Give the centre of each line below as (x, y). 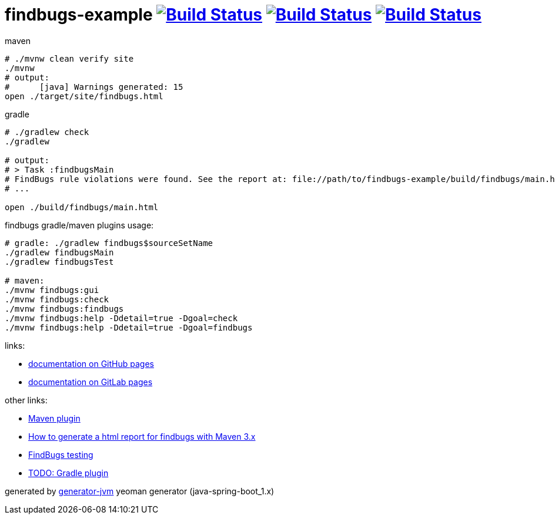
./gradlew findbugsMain (59, 252)
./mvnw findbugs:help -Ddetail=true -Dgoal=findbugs (129, 327)
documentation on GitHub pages (91, 363)
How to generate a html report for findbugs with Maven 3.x (142, 436)
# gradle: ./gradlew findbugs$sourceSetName (109, 243)
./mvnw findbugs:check (57, 299)
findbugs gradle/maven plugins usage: (79, 225)
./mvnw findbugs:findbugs (64, 309)
